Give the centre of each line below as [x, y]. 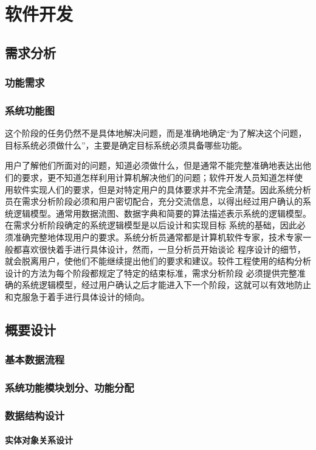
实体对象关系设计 [39, 440]
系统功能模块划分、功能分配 [70, 388]
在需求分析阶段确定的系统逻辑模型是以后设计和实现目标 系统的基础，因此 [151, 225]
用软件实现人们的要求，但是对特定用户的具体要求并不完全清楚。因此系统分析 [158, 189]
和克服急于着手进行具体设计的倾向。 [77, 296]
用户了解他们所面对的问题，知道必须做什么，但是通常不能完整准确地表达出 [154, 165]
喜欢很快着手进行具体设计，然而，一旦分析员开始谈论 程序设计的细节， [163, 249]
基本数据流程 [35, 360]
